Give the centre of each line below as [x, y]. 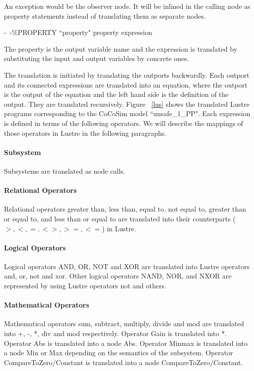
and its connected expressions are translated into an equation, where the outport [126, 84]
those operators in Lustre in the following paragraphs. [85, 133]
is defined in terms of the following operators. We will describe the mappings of [124, 123]
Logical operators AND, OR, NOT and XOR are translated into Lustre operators [127, 266]
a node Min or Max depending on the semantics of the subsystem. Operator [119, 353]
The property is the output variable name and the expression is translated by [121, 48]
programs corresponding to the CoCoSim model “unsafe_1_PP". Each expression [127, 113]
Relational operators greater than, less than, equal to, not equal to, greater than [125, 209]
